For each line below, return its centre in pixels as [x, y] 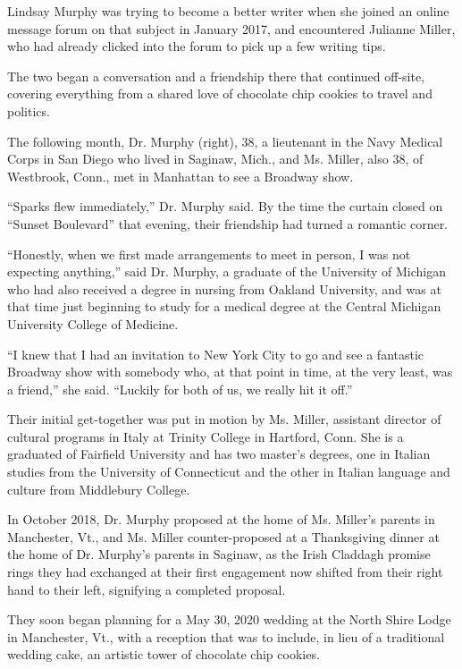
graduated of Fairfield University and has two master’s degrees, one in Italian [219, 454]
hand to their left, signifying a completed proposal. [147, 589]
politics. [29, 110]
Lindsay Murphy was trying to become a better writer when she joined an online [228, 11]
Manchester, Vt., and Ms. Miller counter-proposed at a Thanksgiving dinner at [223, 536]
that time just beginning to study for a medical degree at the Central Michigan [224, 306]
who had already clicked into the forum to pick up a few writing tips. [197, 46]
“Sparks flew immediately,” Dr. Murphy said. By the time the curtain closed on [225, 206]
